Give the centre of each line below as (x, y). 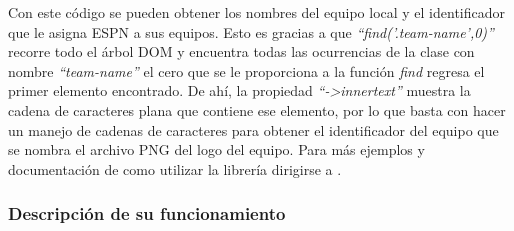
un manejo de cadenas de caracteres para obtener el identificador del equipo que (253, 129)
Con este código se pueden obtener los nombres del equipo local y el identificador (257, 12)
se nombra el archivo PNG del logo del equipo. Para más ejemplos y (216, 149)
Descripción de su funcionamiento (147, 213)
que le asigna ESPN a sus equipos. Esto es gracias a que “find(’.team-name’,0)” (251, 31)
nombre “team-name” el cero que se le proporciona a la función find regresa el (246, 70)
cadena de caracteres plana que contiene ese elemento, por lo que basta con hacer (257, 109)
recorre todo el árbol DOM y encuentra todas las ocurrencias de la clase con (241, 51)
